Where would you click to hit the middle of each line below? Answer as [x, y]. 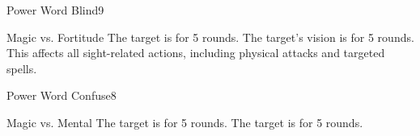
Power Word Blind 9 [55, 10]
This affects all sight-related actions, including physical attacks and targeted [196, 53]
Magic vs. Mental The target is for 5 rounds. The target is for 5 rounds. [185, 122]
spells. [22, 68]
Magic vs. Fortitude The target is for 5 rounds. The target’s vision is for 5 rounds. [210, 37]
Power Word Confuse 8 [62, 95]
